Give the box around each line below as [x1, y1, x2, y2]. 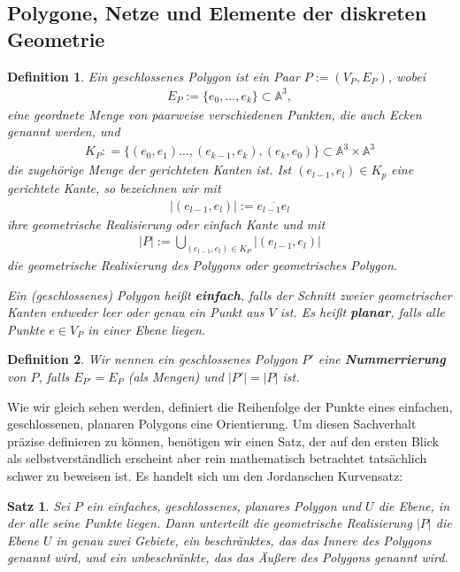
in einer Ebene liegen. [88, 320, 206, 338]
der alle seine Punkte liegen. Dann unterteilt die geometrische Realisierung [7, 514, 412, 532]
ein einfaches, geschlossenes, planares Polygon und [86, 496, 362, 514]
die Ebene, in [378, 496, 449, 514]
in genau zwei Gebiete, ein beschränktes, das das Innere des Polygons [56, 530, 432, 549]
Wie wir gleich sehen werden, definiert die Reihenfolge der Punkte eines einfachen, [7, 397, 453, 415]
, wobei [387, 66, 426, 85]
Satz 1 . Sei [7, 496, 70, 514]
